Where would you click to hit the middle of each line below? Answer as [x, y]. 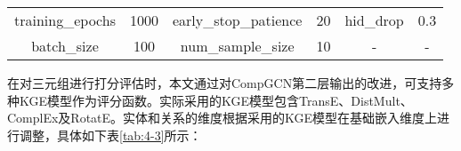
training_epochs [65, 20]
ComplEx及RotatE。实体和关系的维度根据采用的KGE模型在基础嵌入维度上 [222, 118]
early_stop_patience [237, 20]
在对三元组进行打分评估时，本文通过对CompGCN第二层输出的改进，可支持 [225, 83]
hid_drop [374, 20]
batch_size [65, 46]
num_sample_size [237, 46]
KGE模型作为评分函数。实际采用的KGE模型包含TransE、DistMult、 [216, 100]
